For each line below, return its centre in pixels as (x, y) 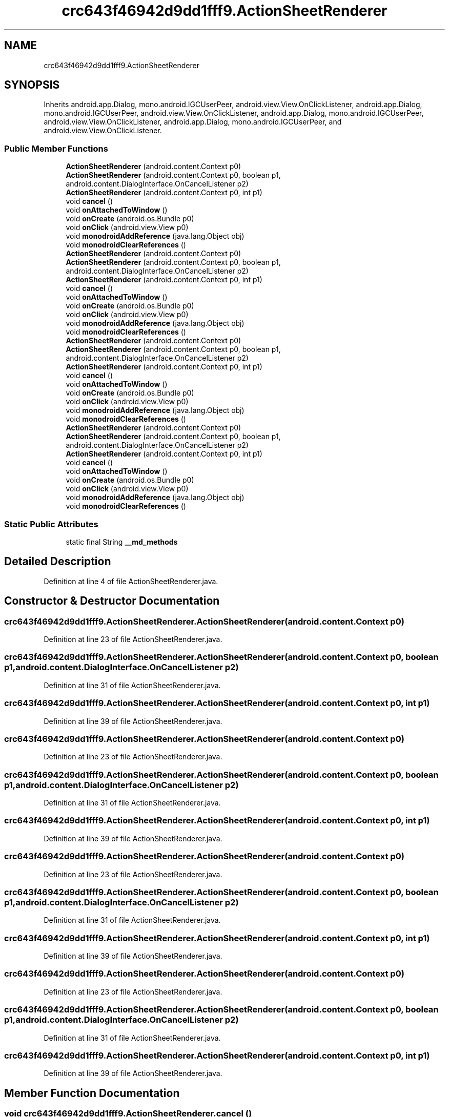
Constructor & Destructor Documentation (112, 601)
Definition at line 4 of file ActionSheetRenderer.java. (131, 581)
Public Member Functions (56, 148)
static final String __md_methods (122, 542)
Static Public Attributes (51, 524)
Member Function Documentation (92, 1093)
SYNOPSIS (32, 85)
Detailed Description (58, 562)
